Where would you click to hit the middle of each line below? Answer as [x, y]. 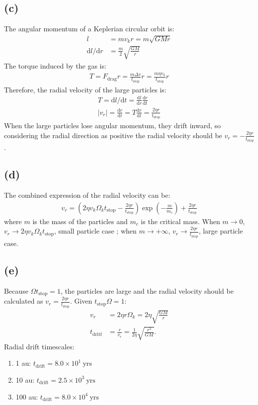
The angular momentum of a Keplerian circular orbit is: [89, 29]
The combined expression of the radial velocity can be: [87, 195]
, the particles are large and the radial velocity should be [147, 290]
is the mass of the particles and [80, 221]
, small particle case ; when [95, 231]
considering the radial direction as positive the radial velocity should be [113, 135]
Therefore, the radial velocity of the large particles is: [85, 89]
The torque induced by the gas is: [55, 65]
